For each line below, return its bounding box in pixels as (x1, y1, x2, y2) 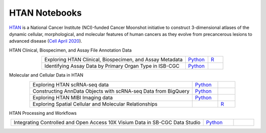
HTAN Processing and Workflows (9, 110, 77, 116)
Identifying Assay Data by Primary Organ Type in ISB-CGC (44, 63, 180, 70)
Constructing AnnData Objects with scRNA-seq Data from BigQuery (33, 87, 190, 94)
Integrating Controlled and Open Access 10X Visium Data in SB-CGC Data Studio (14, 119, 200, 126)
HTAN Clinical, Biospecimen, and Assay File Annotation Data (9, 47, 132, 53)
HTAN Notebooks (9, 7, 82, 18)
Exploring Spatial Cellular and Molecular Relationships (33, 101, 158, 107)
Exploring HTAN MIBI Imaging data (33, 94, 113, 101)
